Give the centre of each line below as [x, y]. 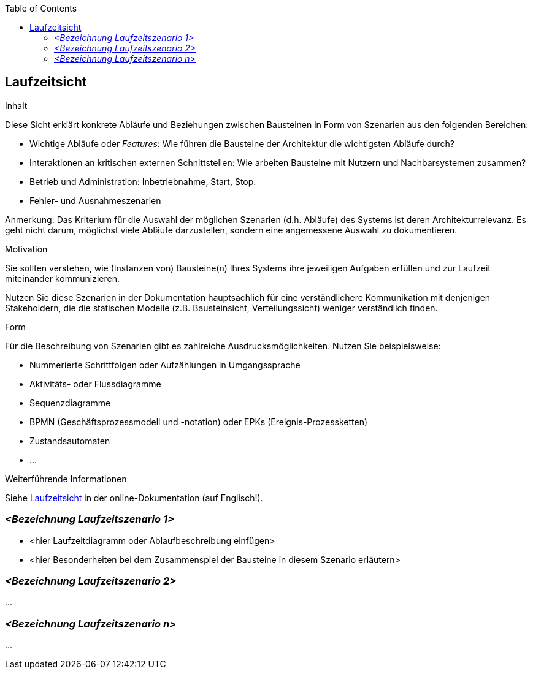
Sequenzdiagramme [70, 403]
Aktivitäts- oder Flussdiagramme [95, 384]
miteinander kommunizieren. [63, 278]
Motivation [26, 249]
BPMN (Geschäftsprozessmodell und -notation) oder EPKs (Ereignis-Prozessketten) [199, 422]
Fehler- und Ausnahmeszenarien [95, 200]
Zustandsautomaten [70, 441]
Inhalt [16, 105]
